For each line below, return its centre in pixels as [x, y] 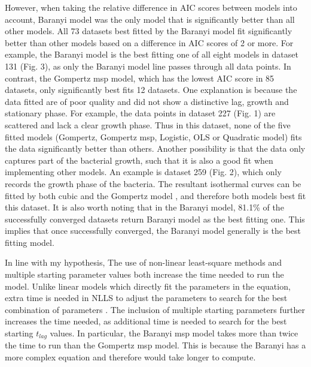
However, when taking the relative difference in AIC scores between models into [151, 7]
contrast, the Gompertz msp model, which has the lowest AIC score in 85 [140, 78]
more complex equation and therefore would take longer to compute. [130, 357]
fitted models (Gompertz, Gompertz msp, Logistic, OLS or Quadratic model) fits [153, 136]
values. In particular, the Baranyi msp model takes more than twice [174, 333]
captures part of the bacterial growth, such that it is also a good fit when [139, 160]
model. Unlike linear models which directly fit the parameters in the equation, [148, 286]
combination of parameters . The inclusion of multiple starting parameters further [155, 309]
